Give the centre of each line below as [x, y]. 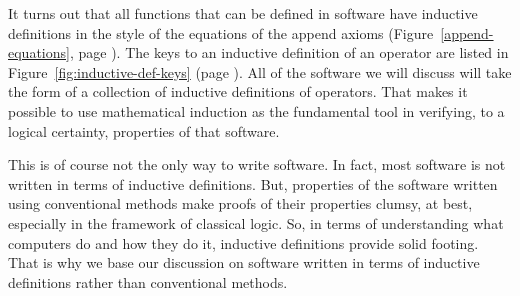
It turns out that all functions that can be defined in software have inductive [243, 13]
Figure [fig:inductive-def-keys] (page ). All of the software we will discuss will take [260, 71]
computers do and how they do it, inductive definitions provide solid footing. [243, 242]
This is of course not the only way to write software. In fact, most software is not [257, 164]
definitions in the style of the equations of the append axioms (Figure [221, 32]
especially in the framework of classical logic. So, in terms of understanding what [256, 222]
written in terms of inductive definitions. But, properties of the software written [253, 183]
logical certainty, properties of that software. [144, 130]
